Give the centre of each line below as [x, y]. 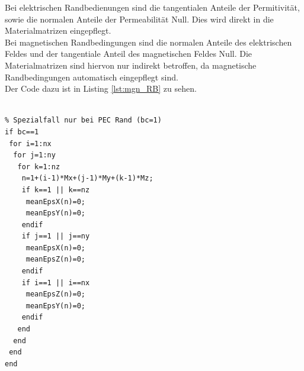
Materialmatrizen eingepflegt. [58, 30]
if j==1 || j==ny [56, 236]
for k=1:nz [39, 167]
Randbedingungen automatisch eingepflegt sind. [92, 77]
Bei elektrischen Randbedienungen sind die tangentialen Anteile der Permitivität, [152, 7]
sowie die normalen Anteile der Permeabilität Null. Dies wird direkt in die [139, 19]
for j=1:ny [34, 155]
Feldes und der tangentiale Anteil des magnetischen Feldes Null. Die [129, 54]
